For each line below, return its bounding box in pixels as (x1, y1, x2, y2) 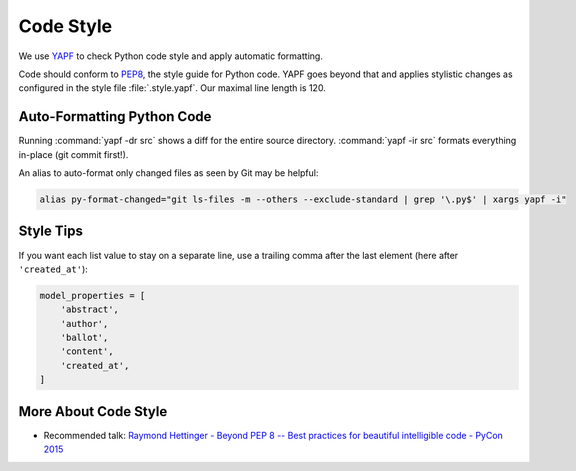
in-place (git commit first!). (18, 148, 129, 160)
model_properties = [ (39, 290, 146, 301)
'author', (60, 318, 109, 329)
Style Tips (18, 223, 84, 240)
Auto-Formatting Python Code (18, 108, 212, 125)
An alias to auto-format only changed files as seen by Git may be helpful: (18, 167, 319, 179)
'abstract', (60, 304, 120, 315)
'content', (60, 346, 114, 357)
